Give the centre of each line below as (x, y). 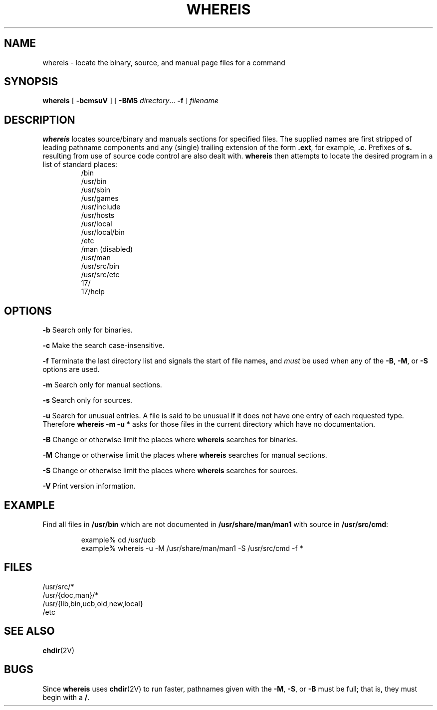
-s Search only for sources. (88, 400)
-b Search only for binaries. (88, 330)
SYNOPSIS (31, 82)
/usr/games (100, 198)
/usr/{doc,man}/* (71, 595)
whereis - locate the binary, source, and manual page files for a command (164, 62)
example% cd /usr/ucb (118, 539)
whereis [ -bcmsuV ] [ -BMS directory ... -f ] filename (130, 101)
